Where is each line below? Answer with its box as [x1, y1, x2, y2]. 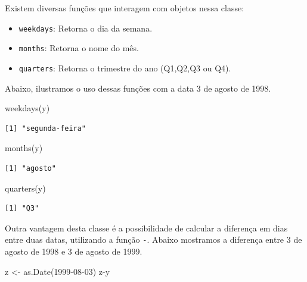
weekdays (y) [5, 102, 50, 114]
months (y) [5, 142, 43, 154]
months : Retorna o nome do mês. [18, 42, 139, 54]
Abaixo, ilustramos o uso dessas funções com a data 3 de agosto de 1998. [5, 82, 271, 94]
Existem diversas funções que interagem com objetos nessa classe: [5, 2, 244, 14]
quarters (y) [5, 181, 46, 194]
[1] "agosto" [5, 164, 56, 173]
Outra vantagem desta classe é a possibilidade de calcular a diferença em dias [5, 221, 288, 234]
